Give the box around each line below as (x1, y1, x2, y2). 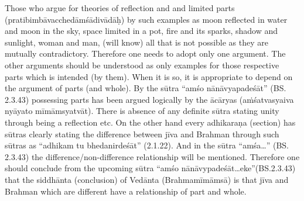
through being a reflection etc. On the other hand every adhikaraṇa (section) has (5, 116, 296, 128)
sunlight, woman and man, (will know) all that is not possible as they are (5, 36, 268, 48)
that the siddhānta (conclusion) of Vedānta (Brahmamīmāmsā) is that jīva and (5, 173, 289, 185)
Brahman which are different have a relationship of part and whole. (5, 185, 247, 197)
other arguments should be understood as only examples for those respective (5, 58, 279, 71)
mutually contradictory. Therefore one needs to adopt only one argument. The (5, 47, 286, 60)
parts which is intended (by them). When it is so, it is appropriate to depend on (5, 70, 293, 82)
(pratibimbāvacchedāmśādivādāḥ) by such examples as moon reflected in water (5, 13, 288, 25)
